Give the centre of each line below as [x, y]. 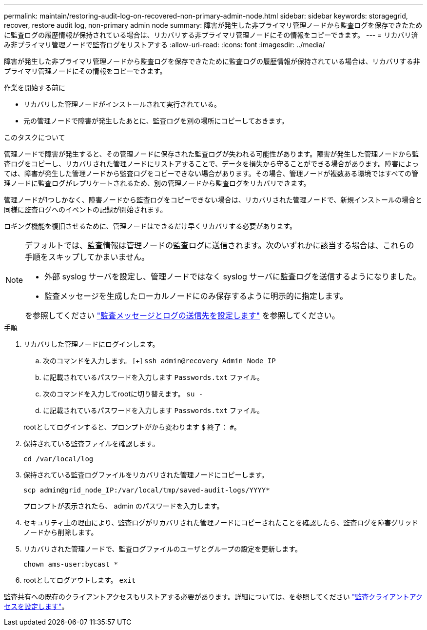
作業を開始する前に [35, 88]
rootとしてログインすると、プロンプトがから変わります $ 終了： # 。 [132, 427]
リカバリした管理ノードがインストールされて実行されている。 [122, 104]
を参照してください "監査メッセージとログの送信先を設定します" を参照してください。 [182, 315]
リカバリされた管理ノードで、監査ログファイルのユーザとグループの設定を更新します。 [163, 549]
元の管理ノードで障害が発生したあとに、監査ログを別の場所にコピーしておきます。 [156, 121]
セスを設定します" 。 [36, 606]
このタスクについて [35, 137]
